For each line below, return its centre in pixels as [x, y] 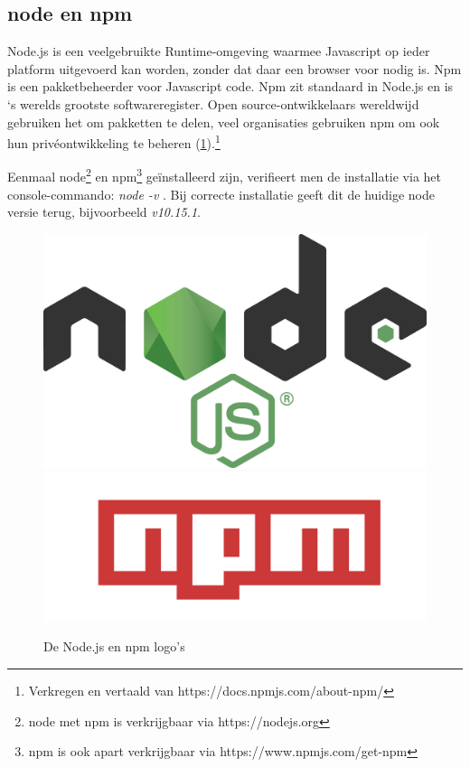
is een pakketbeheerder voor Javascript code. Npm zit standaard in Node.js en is [230, 86]
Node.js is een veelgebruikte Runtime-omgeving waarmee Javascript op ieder [219, 51]
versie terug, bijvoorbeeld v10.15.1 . [104, 212]
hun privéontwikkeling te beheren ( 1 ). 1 [114, 141]
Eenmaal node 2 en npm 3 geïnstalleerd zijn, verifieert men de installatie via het [225, 175]
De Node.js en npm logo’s [114, 646]
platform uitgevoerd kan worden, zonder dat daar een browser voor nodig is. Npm [235, 68]
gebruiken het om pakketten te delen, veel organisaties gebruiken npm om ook [224, 122]
